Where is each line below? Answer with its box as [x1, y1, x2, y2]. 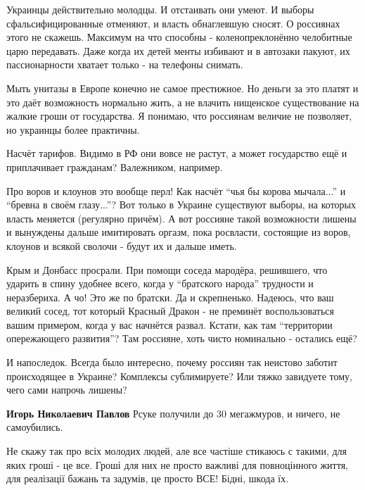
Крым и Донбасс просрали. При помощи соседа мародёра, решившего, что [6, 262, 328, 277]
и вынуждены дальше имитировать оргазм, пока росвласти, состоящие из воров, [6, 225, 351, 239]
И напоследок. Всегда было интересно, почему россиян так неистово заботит [6, 355, 338, 370]
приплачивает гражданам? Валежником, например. [6, 159, 223, 174]
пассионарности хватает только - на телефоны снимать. [6, 57, 243, 72]
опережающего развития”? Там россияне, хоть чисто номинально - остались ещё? [6, 331, 357, 346]
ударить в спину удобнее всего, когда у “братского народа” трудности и [6, 276, 314, 291]
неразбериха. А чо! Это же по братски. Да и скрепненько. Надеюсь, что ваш [6, 289, 334, 304]
